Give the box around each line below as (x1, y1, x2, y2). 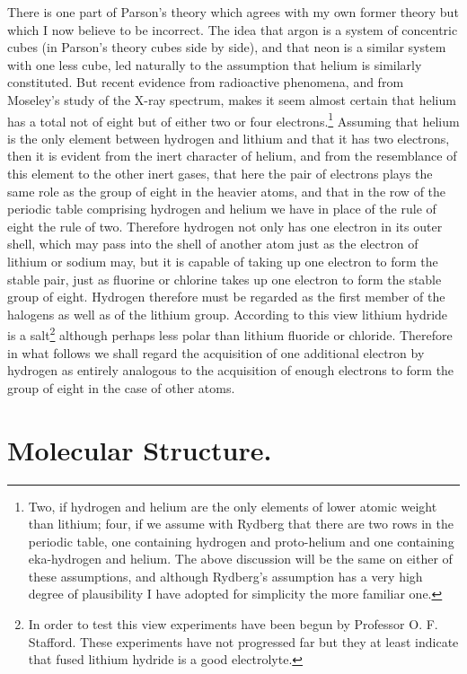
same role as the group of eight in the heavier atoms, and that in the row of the (7, 181, 446, 200)
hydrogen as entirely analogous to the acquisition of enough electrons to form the (7, 361, 454, 380)
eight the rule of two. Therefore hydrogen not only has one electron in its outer (7, 216, 443, 235)
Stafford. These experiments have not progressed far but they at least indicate (28, 632, 459, 651)
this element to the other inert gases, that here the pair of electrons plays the (7, 164, 433, 182)
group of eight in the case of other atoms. (7, 378, 235, 397)
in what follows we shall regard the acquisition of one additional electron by (7, 343, 425, 362)
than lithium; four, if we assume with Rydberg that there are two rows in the (28, 514, 454, 533)
